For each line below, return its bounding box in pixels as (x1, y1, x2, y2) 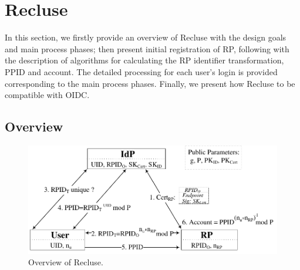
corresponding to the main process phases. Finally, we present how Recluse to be (5, 77, 295, 89)
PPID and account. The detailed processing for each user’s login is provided (5, 65, 278, 77)
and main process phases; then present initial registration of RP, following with (5, 42, 289, 55)
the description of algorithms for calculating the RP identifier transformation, (5, 54, 284, 66)
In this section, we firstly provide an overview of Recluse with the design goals (5, 31, 286, 43)
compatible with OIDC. (5, 89, 90, 101)
